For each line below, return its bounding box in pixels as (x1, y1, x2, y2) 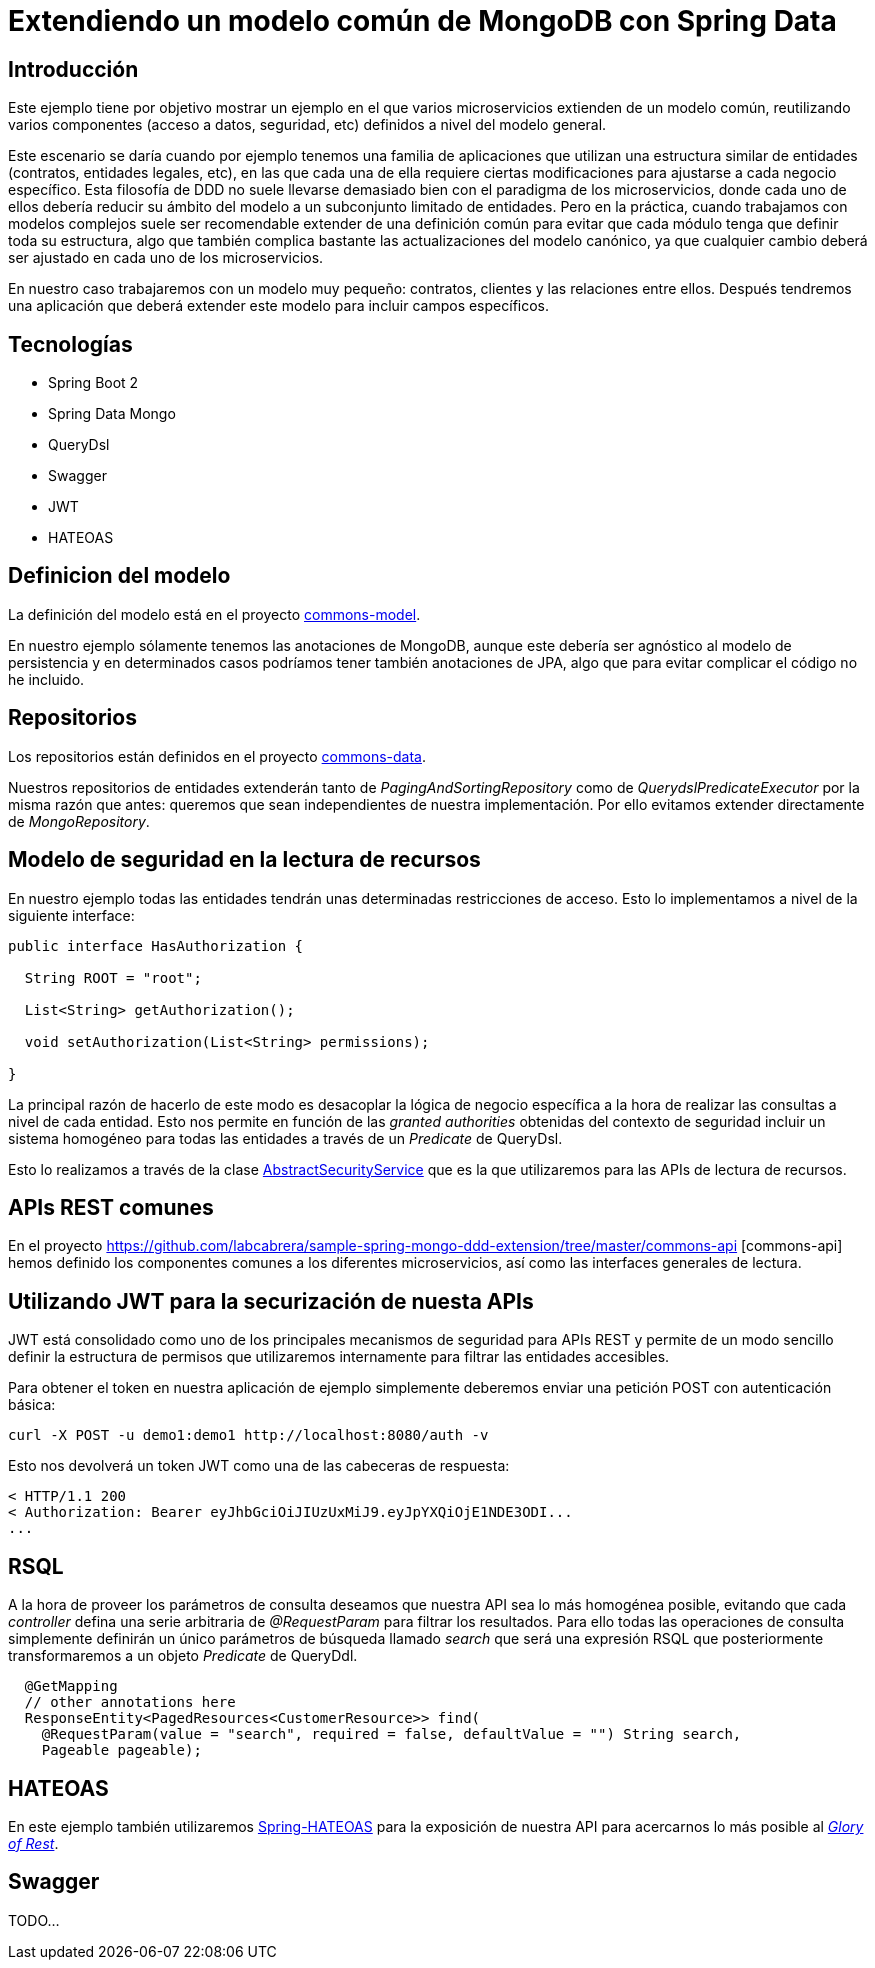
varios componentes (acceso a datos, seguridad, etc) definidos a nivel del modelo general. (8, 116, 607, 134)
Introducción (8, 56, 139, 82)
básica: (8, 1396, 56, 1414)
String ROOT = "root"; (24, 969, 202, 986)
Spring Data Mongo (48, 405, 176, 423)
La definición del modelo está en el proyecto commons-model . (8, 605, 421, 623)
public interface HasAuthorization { (8, 937, 304, 954)
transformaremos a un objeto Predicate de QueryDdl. (8, 1647, 358, 1665)
